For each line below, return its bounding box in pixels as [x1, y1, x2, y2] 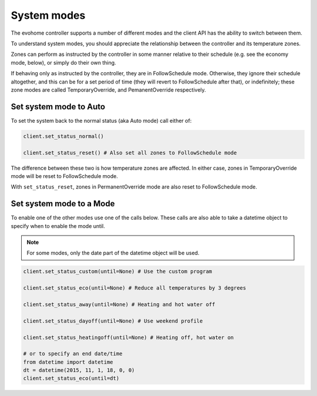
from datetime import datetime [23, 358, 114, 365]
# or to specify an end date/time [23, 350, 123, 357]
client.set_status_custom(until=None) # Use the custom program [23, 268, 213, 275]
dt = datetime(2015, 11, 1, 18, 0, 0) [23, 367, 135, 374]
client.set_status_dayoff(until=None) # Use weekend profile [23, 317, 203, 324]
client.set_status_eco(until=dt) [23, 375, 120, 382]
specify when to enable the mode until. [11, 222, 105, 229]
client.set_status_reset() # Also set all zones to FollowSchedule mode [23, 149, 237, 156]
